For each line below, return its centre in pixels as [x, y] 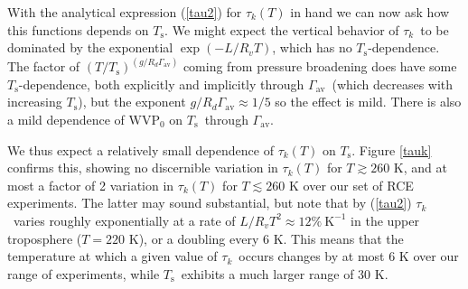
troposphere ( [45, 238]
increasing [35, 102]
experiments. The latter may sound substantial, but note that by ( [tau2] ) [210, 203]
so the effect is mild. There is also [368, 102]
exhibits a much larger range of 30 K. [285, 273]
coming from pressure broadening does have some [320, 66]
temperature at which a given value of [112, 256]
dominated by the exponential [90, 47]
